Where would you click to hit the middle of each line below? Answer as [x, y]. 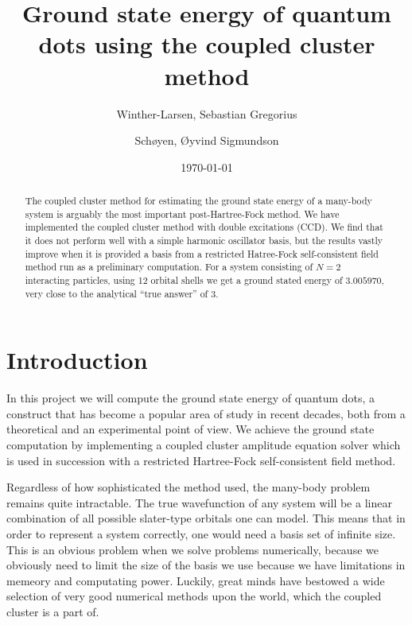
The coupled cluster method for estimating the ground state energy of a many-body [198, 201]
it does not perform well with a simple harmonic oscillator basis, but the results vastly [204, 241]
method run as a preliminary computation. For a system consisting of [169, 267]
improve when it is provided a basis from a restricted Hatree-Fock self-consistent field [202, 253]
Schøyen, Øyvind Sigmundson [207, 140]
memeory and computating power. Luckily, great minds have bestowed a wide [196, 580]
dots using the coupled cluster [207, 44]
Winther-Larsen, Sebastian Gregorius [207, 113]
